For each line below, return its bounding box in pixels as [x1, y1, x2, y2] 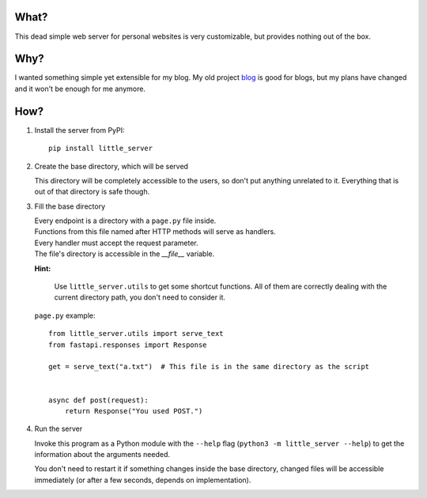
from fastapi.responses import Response [48, 340, 207, 349]
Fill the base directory [34, 202, 106, 211]
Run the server [34, 424, 83, 434]
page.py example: [34, 311, 96, 320]
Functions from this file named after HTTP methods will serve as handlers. [34, 227, 276, 236]
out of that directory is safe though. [34, 187, 150, 197]
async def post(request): [48, 395, 149, 405]
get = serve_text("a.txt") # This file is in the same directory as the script [48, 362, 370, 372]
